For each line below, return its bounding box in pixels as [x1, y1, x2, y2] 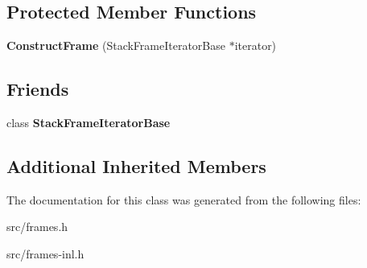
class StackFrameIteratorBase [6, 114, 171, 130]
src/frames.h [6, 218, 68, 235]
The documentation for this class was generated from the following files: [6, 191, 361, 208]
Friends [6, 76, 69, 101]
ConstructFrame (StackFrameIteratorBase [6, 37, 225, 54]
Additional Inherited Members [6, 153, 266, 178]
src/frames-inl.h [6, 245, 85, 262]
